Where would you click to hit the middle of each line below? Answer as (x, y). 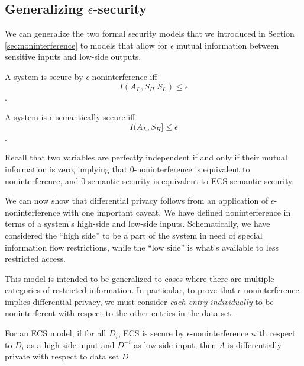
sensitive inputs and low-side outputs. (73, 57)
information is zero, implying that (66, 168)
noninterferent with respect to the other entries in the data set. (119, 313)
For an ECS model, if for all (56, 333)
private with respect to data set (62, 356)
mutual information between (228, 45)
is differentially (255, 344)
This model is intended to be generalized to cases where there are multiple (140, 278)
